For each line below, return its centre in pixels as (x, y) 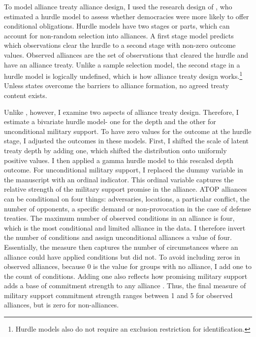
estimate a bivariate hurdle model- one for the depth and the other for (110, 121)
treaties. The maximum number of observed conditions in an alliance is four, (119, 218)
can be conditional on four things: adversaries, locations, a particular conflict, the (127, 198)
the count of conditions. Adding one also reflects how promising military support (126, 276)
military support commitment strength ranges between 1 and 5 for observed (118, 295)
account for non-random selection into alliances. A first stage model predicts (119, 35)
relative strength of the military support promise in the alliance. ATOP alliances (126, 189)
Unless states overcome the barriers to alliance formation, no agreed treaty (116, 85)
